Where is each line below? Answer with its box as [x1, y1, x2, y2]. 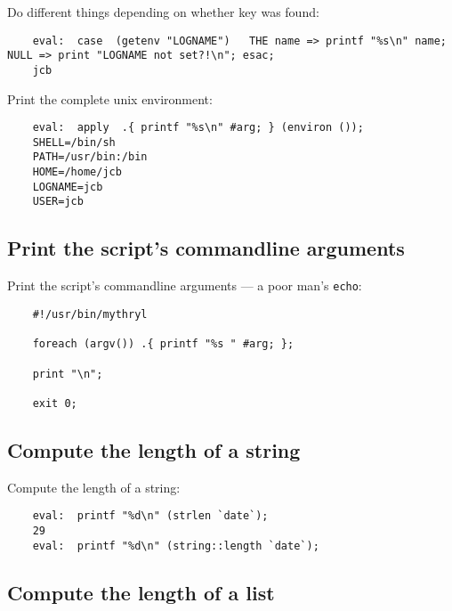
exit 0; [32, 396, 77, 410]
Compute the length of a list [7, 578, 275, 606]
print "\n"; [32, 367, 103, 380]
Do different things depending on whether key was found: [7, 3, 319, 20]
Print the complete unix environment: [7, 89, 213, 108]
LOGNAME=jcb [32, 180, 103, 193]
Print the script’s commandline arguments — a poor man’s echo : [7, 276, 362, 295]
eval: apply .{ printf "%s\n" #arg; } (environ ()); [32, 121, 364, 134]
